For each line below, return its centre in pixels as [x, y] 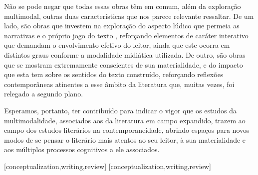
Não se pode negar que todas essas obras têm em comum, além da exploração [123, 6]
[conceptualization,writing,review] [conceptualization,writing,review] [108, 166]
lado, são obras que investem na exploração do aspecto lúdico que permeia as [122, 26]
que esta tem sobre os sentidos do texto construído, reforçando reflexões [114, 74]
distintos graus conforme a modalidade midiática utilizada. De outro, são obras [125, 54]
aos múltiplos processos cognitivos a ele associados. [82, 149]
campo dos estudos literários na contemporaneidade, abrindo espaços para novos [127, 130]
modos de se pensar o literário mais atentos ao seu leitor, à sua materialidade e [125, 139]
